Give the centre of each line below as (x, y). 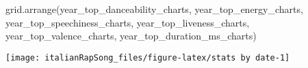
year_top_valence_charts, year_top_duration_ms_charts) (131, 36)
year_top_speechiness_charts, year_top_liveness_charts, (128, 22)
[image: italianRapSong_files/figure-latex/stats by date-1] (148, 57)
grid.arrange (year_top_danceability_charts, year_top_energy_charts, (154, 9)
